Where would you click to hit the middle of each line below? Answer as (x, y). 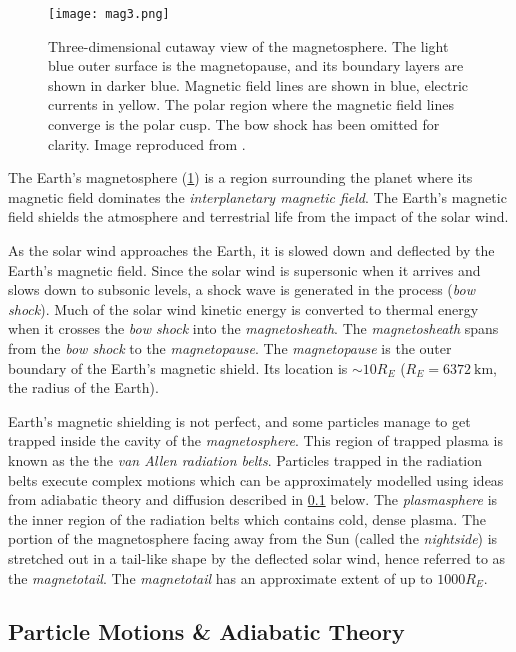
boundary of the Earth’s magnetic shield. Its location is (178, 367)
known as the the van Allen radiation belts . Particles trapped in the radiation (245, 459)
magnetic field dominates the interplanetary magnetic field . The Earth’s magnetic (257, 196)
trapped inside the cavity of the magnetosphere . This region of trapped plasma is (255, 440)
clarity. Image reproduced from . (147, 143)
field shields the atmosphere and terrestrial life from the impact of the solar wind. (258, 216)
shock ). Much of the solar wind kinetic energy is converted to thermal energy (243, 308)
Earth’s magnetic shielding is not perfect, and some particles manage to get (239, 420)
